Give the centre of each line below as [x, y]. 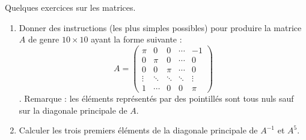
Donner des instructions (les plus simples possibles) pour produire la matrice [160, 27]
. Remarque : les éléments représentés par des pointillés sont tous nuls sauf [156, 98]
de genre [44, 39]
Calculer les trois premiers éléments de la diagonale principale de [138, 130]
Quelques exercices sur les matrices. [70, 7]
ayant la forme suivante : [136, 39]
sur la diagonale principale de [73, 110]
